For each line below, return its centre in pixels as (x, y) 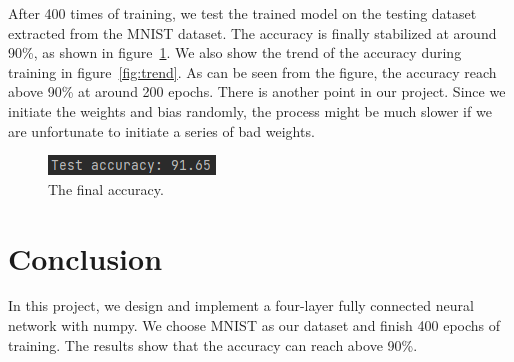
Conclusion (85, 257)
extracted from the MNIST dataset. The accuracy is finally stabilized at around (252, 32)
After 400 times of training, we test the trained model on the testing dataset (242, 13)
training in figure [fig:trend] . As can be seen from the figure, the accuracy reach (252, 71)
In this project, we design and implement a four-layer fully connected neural (241, 305)
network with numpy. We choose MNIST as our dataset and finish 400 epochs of (254, 325)
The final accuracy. (106, 188)
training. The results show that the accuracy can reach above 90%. (213, 344)
